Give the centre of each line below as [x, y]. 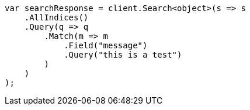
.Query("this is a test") [123, 55]
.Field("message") [106, 45]
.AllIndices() [56, 17]
